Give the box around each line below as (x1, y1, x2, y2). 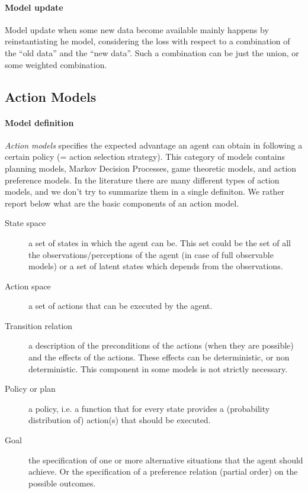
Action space (5, 279, 51, 292)
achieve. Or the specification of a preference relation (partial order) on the (28, 465, 298, 478)
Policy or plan (5, 382, 56, 395)
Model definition (5, 116, 74, 128)
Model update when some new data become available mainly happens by (5, 23, 269, 36)
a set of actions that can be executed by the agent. (28, 299, 213, 312)
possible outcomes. (28, 476, 96, 489)
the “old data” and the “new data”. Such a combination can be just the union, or (5, 46, 299, 59)
